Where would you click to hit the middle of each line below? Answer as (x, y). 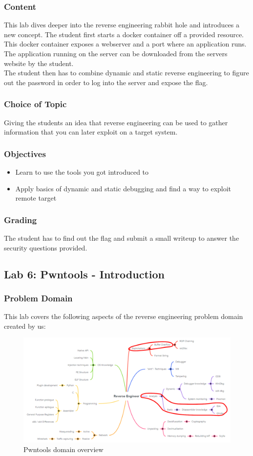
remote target (36, 198)
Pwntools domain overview (63, 449)
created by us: (25, 326)
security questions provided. (46, 247)
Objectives (25, 153)
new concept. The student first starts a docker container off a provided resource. (124, 34)
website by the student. (39, 63)
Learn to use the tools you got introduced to (82, 172)
